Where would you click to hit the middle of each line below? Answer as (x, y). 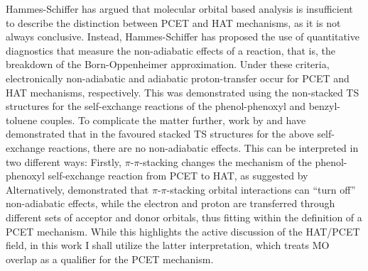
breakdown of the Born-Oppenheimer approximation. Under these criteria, (168, 64)
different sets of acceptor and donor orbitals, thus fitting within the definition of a (184, 217)
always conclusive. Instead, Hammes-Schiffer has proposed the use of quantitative (183, 37)
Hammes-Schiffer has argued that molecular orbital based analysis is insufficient (179, 9)
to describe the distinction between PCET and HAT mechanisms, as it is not (173, 22)
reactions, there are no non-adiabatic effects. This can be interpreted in (203, 147)
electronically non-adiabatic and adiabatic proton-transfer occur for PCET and (178, 78)
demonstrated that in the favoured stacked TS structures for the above (160, 134)
